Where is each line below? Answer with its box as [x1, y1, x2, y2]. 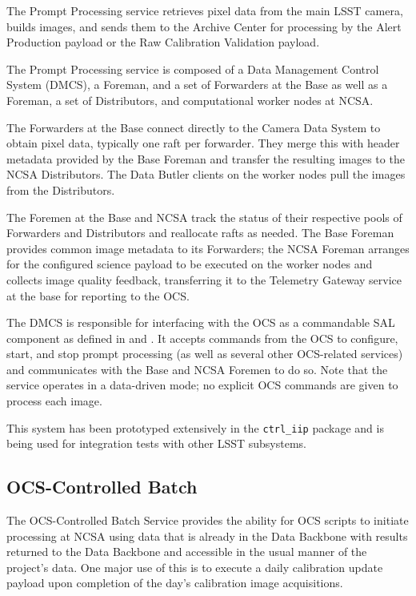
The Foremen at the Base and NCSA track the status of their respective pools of [6, 208, 402, 225]
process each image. [6, 393, 102, 409]
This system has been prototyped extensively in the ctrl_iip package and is [6, 419, 384, 436]
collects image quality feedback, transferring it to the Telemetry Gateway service [6, 271, 402, 288]
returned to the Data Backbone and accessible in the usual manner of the [6, 543, 367, 560]
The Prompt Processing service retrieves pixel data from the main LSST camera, [6, 2, 403, 18]
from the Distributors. [6, 181, 115, 198]
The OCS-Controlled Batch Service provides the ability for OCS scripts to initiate [6, 512, 409, 529]
